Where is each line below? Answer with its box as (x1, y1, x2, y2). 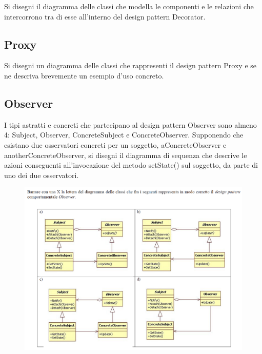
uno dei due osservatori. (4, 169, 79, 180)
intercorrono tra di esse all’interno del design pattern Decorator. (4, 11, 206, 22)
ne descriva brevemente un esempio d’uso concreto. (4, 70, 164, 81)
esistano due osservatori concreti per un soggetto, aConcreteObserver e (4, 139, 227, 150)
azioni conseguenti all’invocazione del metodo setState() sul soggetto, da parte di (4, 160, 258, 170)
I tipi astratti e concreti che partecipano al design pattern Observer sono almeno (4, 119, 257, 130)
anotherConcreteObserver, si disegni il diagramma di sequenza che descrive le (4, 149, 247, 160)
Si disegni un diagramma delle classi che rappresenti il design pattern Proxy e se (4, 60, 256, 71)
